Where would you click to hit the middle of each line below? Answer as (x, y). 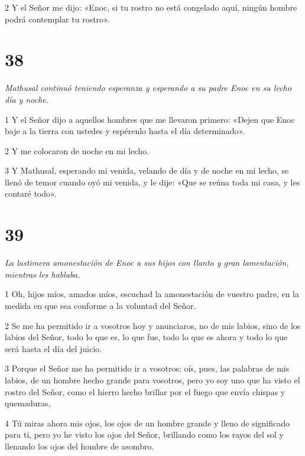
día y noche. (27, 99)
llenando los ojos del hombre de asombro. (80, 446)
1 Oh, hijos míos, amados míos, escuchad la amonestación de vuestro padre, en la (152, 294)
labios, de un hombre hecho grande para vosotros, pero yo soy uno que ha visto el (152, 380)
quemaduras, (28, 403)
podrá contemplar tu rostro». (57, 19)
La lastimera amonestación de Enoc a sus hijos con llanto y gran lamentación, (147, 263)
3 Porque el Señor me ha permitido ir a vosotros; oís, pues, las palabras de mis (147, 368)
